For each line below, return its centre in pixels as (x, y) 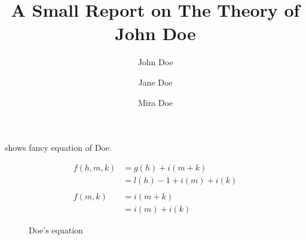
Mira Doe (155, 102)
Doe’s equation (56, 230)
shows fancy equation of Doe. (58, 148)
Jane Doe (155, 82)
